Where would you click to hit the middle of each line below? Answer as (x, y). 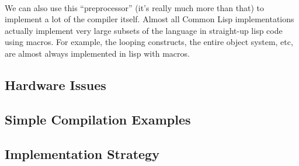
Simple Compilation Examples (98, 119)
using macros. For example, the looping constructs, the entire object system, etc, (149, 42)
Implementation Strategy (82, 153)
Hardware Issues (55, 84)
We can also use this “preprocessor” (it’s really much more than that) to (134, 7)
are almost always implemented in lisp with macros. (97, 53)
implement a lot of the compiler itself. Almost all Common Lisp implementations (149, 19)
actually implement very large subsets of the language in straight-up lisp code (144, 30)
